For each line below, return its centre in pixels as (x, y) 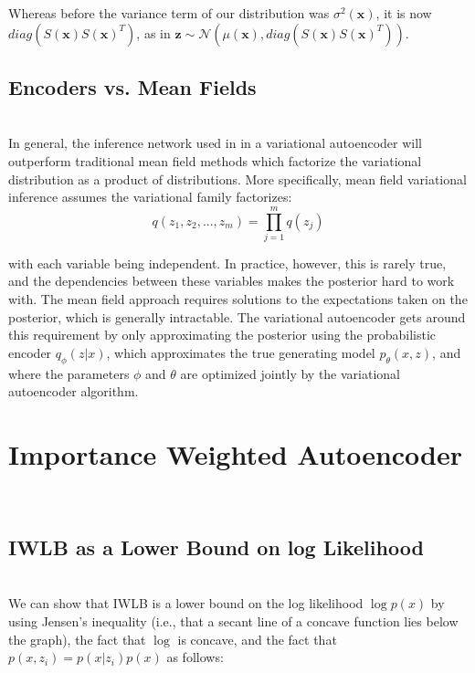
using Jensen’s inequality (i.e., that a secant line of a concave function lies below (233, 620)
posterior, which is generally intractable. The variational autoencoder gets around (237, 316)
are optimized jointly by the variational (290, 373)
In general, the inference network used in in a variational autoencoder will (215, 143)
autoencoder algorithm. (74, 391)
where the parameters (69, 373)
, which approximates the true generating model (241, 352)
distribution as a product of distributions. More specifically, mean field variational (237, 179)
